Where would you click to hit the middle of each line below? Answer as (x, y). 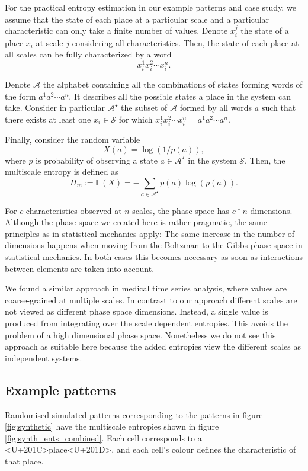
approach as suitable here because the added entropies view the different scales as (153, 346)
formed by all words (216, 108)
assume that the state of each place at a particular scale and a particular (137, 19)
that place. (24, 461)
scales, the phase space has (181, 210)
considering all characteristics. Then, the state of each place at (185, 42)
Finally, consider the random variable (73, 139)
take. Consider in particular (55, 108)
